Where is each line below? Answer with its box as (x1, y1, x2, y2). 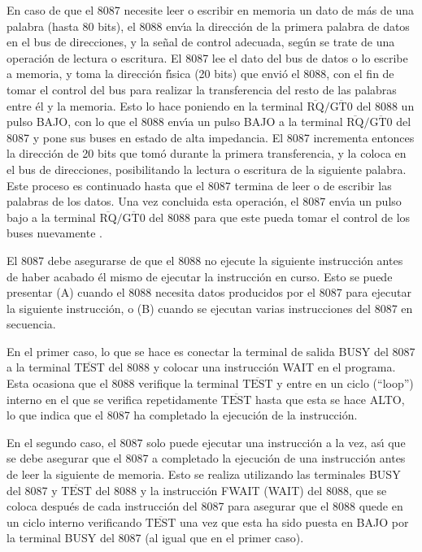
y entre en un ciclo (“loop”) (276, 375, 414, 392)
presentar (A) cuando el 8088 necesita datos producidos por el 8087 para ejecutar (7, 284, 411, 301)
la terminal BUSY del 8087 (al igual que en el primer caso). (7, 529, 304, 546)
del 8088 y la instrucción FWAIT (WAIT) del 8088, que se (95, 481, 387, 498)
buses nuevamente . (7, 224, 102, 241)
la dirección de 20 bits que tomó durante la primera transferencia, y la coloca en (7, 145, 407, 162)
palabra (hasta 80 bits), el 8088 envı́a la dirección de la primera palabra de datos (7, 17, 410, 34)
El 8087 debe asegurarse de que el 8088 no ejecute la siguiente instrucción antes (7, 251, 403, 268)
